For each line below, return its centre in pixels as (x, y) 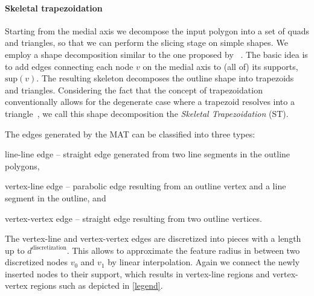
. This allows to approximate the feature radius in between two (183, 250)
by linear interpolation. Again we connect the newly (204, 262)
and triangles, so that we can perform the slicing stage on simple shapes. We (146, 43)
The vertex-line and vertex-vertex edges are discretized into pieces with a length (153, 238)
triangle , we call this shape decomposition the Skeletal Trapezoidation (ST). (147, 113)
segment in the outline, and (56, 197)
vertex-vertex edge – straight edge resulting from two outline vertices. (133, 218)
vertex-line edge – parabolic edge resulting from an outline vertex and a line (146, 186)
